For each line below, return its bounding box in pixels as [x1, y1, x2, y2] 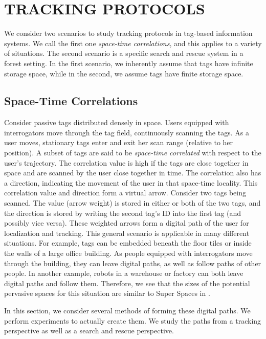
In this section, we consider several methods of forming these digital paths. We [4, 305, 251, 315]
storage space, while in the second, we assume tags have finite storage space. [4, 68, 243, 78]
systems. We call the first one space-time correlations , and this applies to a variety [4, 37, 262, 48]
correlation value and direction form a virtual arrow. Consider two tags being [4, 187, 246, 198]
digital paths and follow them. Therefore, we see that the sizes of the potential [4, 277, 250, 288]
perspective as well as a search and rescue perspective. [4, 325, 174, 336]
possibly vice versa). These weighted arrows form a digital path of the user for [4, 217, 249, 228]
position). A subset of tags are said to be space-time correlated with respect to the [4, 147, 261, 158]
